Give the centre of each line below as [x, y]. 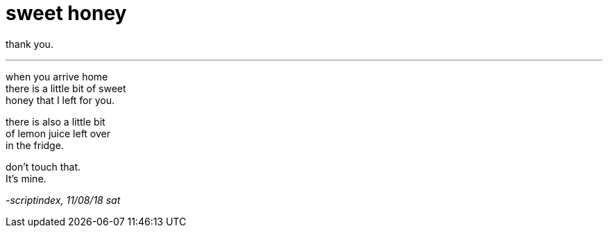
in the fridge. [35, 145]
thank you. [29, 44]
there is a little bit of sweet [66, 88]
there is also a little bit [56, 121]
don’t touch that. [43, 166]
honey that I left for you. [60, 100]
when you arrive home [57, 76]
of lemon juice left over [58, 133]
